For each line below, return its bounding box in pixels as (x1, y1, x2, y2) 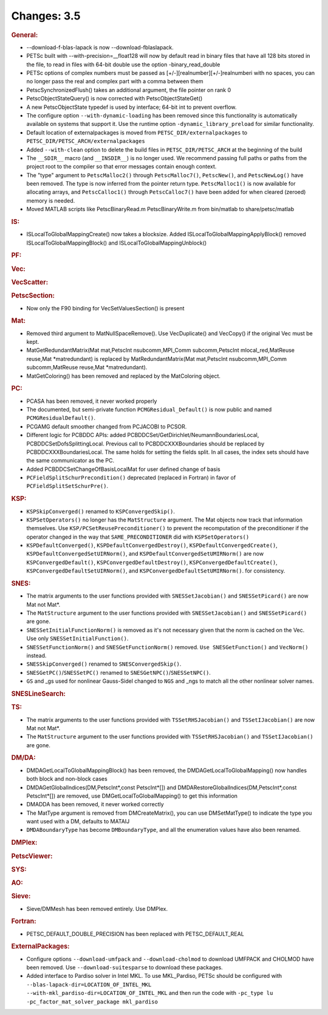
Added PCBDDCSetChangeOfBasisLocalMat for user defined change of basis (26, 466, 221, 473)
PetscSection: (11, 291, 55, 300)
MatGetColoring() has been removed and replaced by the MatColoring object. (26, 372, 221, 380)
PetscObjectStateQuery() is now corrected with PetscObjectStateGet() (26, 95, 203, 102)
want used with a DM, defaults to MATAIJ (26, 818, 130, 825)
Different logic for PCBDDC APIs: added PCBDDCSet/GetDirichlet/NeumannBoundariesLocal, (26, 431, 259, 439)
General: (11, 30, 38, 39)
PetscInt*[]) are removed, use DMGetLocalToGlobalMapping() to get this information (26, 792, 238, 800)
